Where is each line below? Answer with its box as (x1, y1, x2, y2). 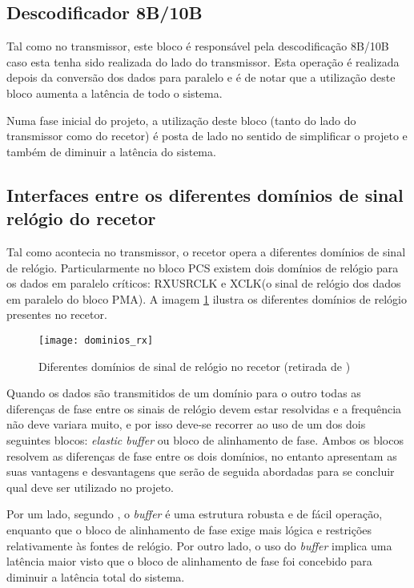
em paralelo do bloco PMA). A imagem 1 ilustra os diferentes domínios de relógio (6, 290, 407, 307)
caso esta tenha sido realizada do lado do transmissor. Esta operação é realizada (6, 53, 400, 70)
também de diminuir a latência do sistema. (6, 143, 216, 159)
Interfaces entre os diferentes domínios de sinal (6, 182, 404, 207)
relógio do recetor (6, 206, 156, 231)
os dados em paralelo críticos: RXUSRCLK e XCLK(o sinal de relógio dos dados (6, 275, 401, 292)
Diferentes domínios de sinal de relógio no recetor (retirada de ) (38, 357, 351, 374)
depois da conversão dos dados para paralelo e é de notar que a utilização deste (6, 69, 396, 86)
